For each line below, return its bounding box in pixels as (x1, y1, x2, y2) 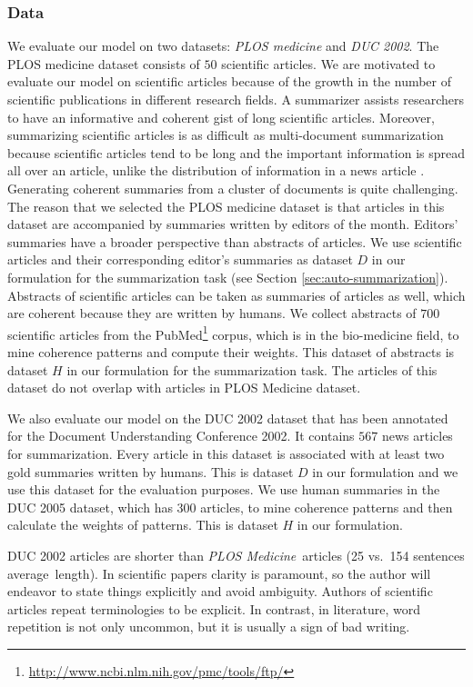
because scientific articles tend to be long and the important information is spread (7, 143, 465, 162)
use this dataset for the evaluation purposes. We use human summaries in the (7, 480, 440, 499)
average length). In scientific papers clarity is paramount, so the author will (7, 563, 431, 582)
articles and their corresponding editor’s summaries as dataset (7, 250, 353, 269)
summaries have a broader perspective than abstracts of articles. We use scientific (7, 232, 462, 251)
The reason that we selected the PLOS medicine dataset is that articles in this (7, 196, 445, 215)
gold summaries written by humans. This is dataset (7, 462, 294, 481)
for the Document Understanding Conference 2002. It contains (7, 426, 355, 445)
